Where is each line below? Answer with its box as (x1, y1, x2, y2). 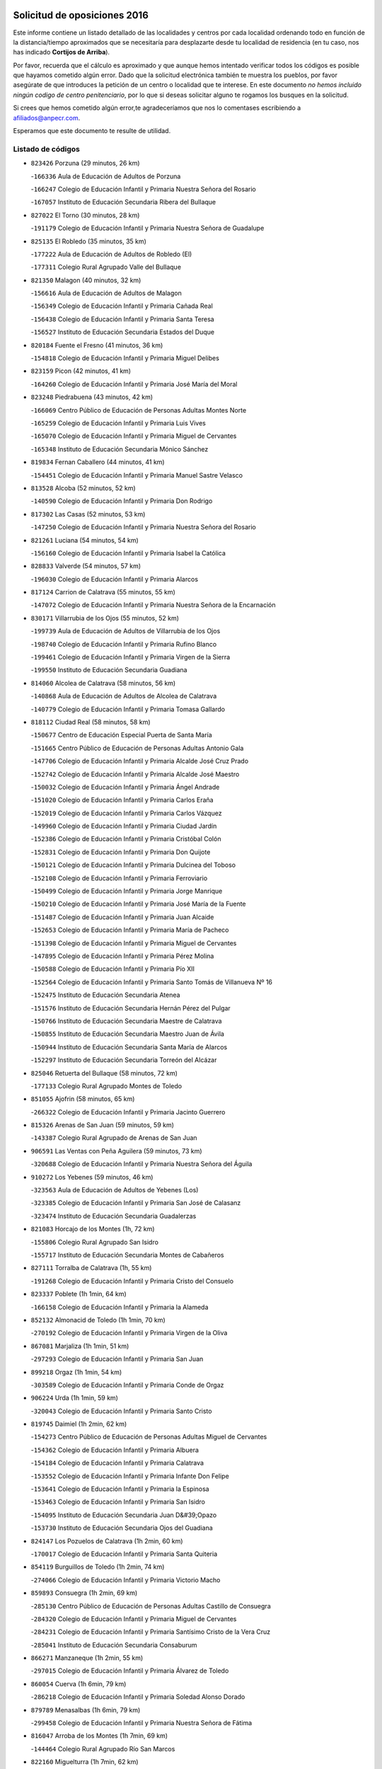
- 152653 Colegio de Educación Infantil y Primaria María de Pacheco (30, 926, 229, 934)
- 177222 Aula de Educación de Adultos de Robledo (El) (30, 250, 192, 258)
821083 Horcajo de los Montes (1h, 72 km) (30, 1225, 155, 1233)
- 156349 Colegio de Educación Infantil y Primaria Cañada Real (30, 301, 214, 311)
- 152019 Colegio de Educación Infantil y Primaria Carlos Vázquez (30, 809, 222, 817)
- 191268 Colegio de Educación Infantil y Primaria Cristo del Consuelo (30, 1277, 233, 1285)
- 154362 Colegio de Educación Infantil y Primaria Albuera (30, 1446, 199, 1454)
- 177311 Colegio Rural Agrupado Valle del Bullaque (30, 263, 182, 272)
